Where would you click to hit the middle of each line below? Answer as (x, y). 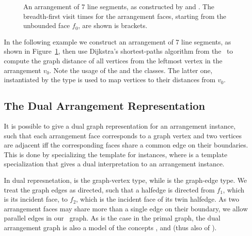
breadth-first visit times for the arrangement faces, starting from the (125, 16)
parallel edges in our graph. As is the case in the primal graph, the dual (112, 218)
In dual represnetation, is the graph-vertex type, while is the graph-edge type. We (126, 180)
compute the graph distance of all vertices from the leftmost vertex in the (113, 60)
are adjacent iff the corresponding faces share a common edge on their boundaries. (126, 145)
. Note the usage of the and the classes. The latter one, (131, 70)
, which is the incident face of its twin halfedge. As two (157, 199)
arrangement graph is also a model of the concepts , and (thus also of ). (110, 227)
